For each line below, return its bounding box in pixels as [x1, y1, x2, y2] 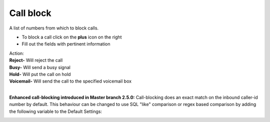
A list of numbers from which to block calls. [9, 25, 99, 31]
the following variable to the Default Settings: [9, 108, 102, 114]
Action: [9, 50, 24, 56]
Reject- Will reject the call [9, 57, 63, 63]
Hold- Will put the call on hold [9, 71, 71, 77]
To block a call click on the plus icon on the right [21, 34, 122, 40]
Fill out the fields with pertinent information [21, 41, 110, 47]
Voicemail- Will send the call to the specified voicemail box [9, 78, 132, 84]
